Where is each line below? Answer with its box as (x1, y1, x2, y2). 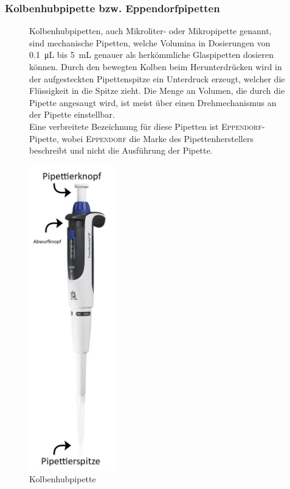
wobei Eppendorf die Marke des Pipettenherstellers (61, 132, 254, 145)
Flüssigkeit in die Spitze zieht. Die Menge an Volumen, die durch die (29, 84, 285, 97)
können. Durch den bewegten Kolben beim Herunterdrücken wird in (29, 60, 282, 73)
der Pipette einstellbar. (29, 108, 115, 121)
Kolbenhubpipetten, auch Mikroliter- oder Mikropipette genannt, (29, 24, 272, 37)
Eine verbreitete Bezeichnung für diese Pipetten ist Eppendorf (29, 120, 263, 132)
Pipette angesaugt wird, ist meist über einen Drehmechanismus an (29, 96, 277, 109)
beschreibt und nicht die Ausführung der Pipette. (29, 144, 213, 157)
